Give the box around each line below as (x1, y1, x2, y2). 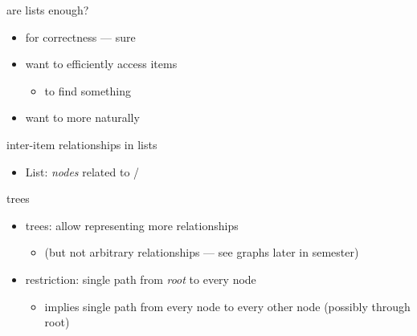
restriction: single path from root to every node (25, 270, 256, 287)
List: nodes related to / (25, 163, 140, 180)
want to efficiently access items (25, 55, 178, 72)
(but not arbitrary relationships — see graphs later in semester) (44, 244, 359, 261)
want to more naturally (25, 109, 140, 126)
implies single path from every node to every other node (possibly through (44, 298, 411, 314)
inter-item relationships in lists (6, 136, 157, 152)
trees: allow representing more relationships (25, 217, 239, 233)
